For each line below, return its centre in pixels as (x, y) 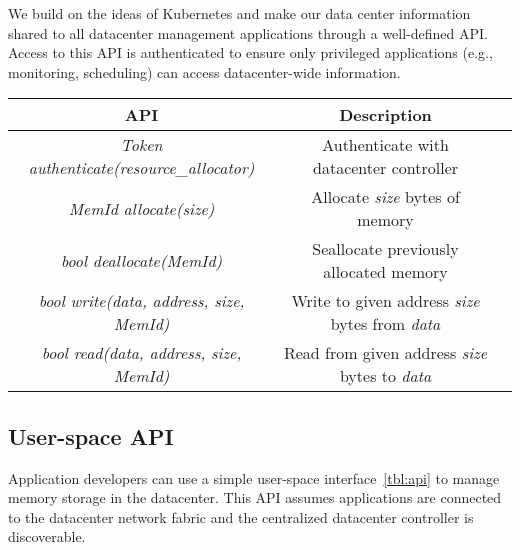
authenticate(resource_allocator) (141, 168)
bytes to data (385, 376)
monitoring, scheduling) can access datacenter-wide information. (204, 71)
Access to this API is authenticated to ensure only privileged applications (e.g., (250, 52)
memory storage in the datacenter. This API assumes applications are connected (255, 497)
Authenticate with (385, 145)
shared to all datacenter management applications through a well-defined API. (248, 32)
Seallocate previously (385, 249)
